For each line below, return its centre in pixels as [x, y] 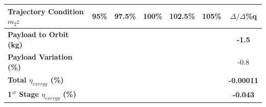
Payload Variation [40, 57]
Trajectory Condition [46, 11]
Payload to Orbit [38, 34]
